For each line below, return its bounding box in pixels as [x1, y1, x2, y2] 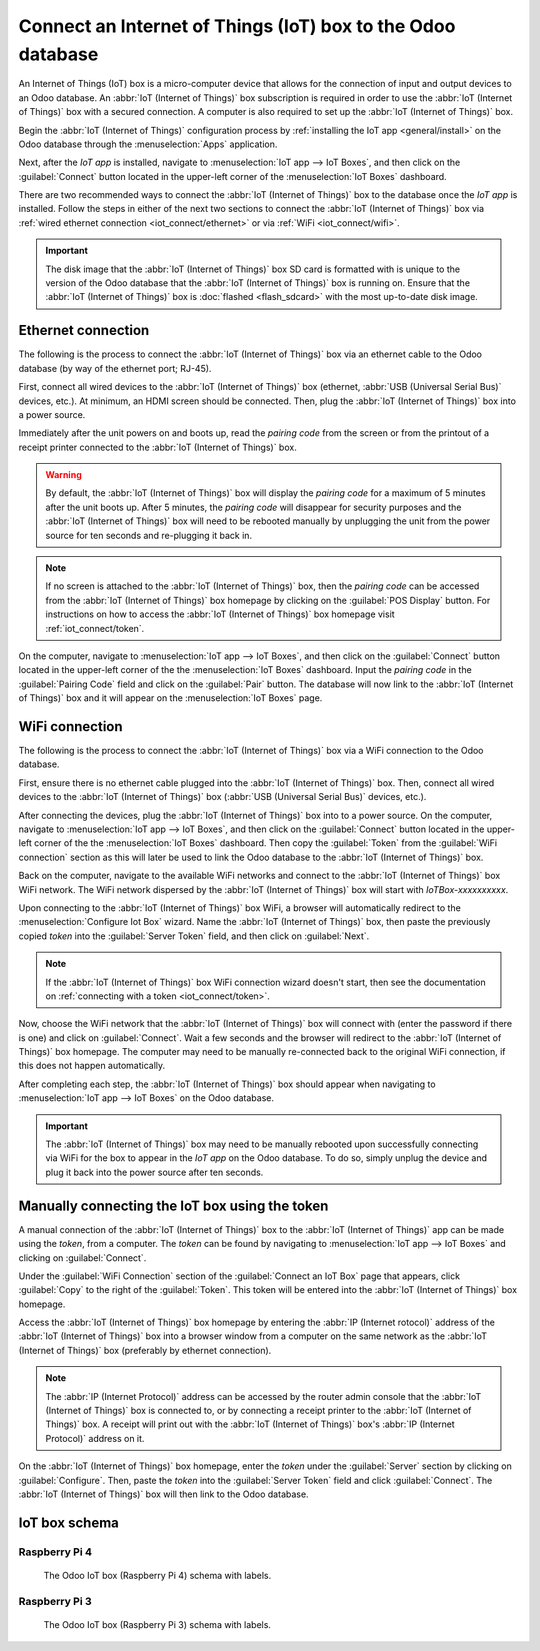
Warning [45, 469, 82, 481]
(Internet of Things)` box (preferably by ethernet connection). [18, 1344, 272, 1356]
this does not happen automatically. [18, 1060, 166, 1072]
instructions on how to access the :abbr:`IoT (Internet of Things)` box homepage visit [45, 608, 395, 620]
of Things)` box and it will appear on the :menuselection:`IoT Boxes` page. [18, 692, 323, 704]
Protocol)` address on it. [45, 1432, 145, 1444]
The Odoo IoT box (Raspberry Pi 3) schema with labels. [43, 1618, 272, 1630]
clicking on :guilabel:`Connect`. [18, 1251, 147, 1264]
